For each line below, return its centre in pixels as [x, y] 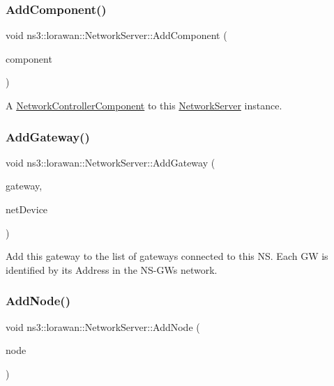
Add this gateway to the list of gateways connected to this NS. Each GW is [167, 256]
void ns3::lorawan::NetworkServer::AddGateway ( [111, 162]
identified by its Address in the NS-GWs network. [112, 269]
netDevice [27, 209]
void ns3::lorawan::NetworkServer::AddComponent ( [116, 35]
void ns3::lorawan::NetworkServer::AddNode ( [103, 326]
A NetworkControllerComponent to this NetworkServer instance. [144, 105]
